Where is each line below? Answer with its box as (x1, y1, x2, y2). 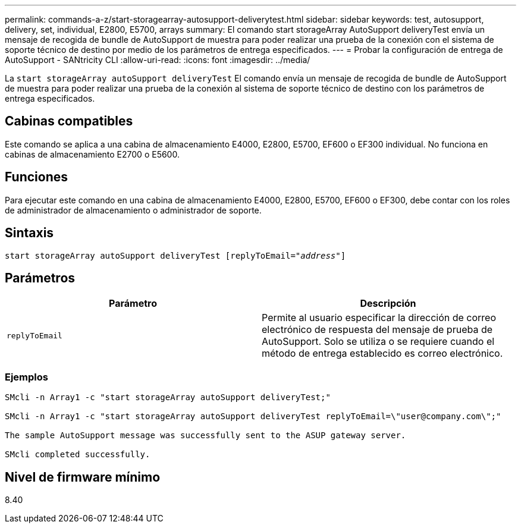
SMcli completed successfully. (5, 450, 150, 460)
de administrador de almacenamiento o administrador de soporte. (5, 205, 262, 215)
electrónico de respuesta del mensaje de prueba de (262, 323, 493, 336)
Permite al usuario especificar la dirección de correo (262, 312, 497, 324)
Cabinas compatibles (5, 114, 133, 129)
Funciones (5, 169, 68, 185)
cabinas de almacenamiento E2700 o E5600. (5, 149, 180, 159)
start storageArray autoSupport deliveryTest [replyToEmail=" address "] (5, 250, 346, 260)
